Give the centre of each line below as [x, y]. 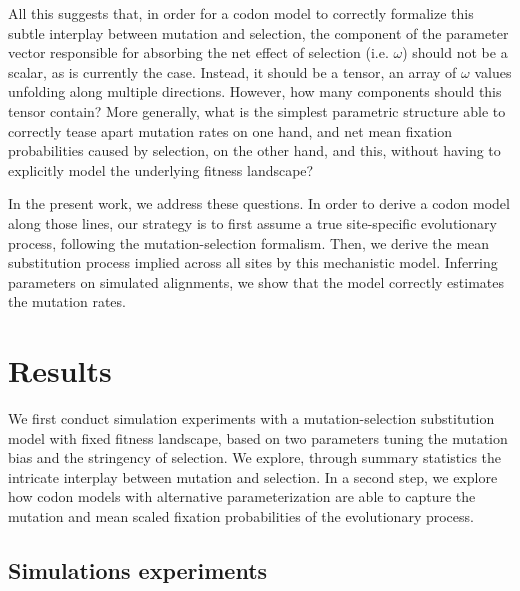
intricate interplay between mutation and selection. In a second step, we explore [253, 476]
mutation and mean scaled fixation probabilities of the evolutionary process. [241, 516]
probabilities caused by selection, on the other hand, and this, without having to [254, 150]
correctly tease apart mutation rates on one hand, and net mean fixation [230, 130]
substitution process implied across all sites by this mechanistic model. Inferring [253, 262]
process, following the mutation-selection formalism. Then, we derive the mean [249, 242]
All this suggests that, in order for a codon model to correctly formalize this [241, 13]
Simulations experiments [138, 569]
